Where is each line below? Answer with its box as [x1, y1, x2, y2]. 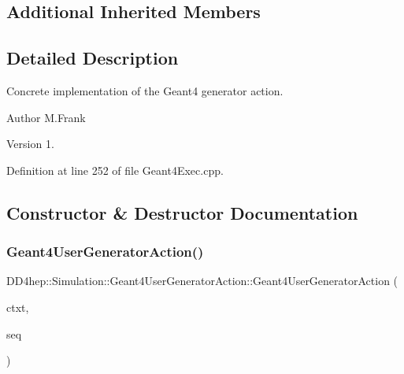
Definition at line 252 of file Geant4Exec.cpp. [6, 161, 224, 178]
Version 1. [6, 135, 54, 152]
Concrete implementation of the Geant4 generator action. [6, 82, 284, 98]
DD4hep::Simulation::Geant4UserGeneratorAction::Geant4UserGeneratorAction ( [6, 272, 398, 289]
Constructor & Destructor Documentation [6, 200, 358, 224]
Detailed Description [6, 46, 179, 70]
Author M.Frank [6, 109, 86, 125]
